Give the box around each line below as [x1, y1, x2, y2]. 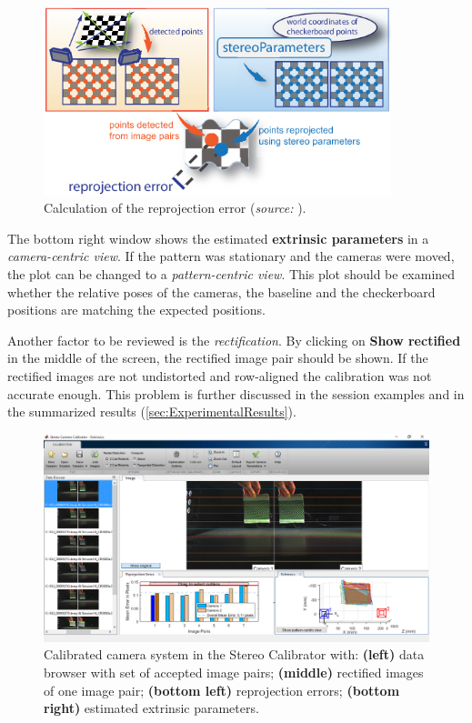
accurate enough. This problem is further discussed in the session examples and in [7, 384, 465, 403]
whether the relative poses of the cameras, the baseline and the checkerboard [7, 282, 436, 301]
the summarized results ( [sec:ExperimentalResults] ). [7, 402, 296, 421]
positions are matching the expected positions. [7, 300, 266, 319]
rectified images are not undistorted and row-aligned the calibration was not [7, 366, 432, 385]
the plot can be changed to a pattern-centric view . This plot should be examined [7, 265, 456, 283]
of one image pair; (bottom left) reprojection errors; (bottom [44, 680, 400, 699]
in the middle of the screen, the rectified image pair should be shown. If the [7, 348, 428, 367]
